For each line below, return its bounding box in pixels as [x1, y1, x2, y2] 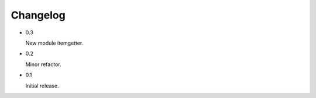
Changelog [11, 9, 66, 21]
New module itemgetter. [25, 39, 84, 46]
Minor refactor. [25, 61, 61, 68]
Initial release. [25, 82, 59, 89]
